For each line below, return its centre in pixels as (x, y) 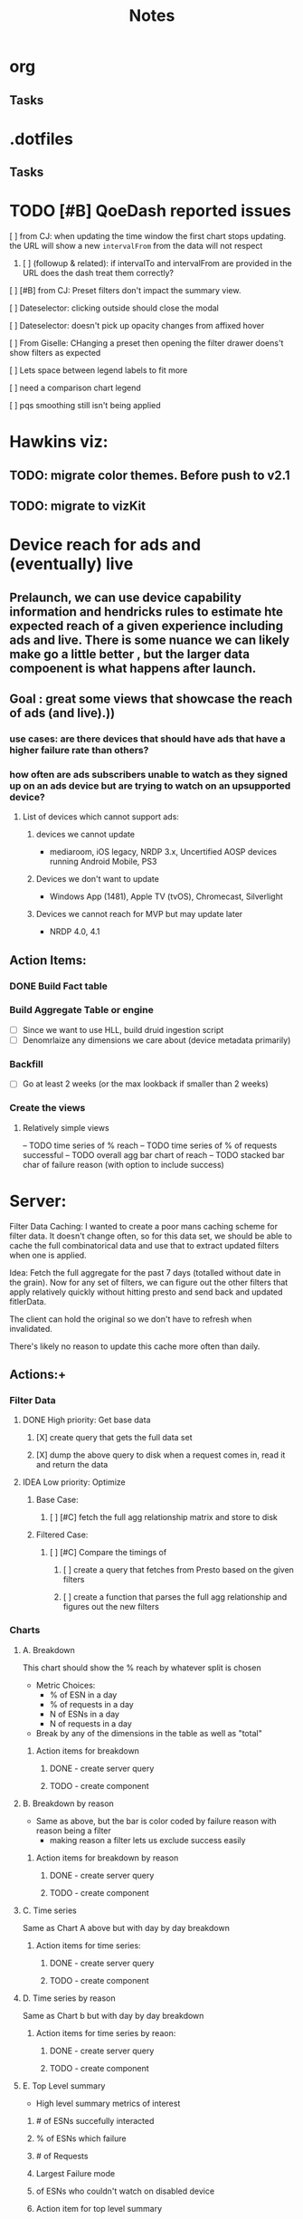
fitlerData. (28, 1301)
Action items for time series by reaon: (106, 2032)
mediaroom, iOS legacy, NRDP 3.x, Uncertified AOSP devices (163, 852)
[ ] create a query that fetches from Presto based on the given (178, 1570)
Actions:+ (38, 1374)
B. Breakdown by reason (68, 1803)
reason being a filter (73, 1831)
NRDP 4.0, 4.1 (75, 932)
